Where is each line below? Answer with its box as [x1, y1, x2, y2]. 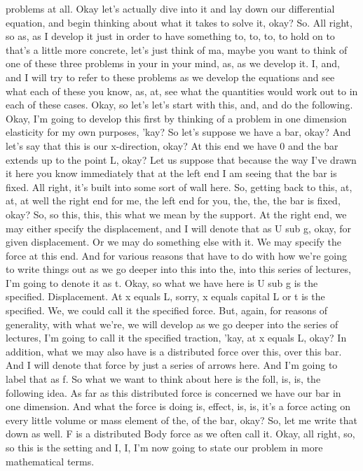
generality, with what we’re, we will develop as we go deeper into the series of [6, 316, 338, 331]
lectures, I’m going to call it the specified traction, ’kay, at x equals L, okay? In [6, 330, 347, 345]
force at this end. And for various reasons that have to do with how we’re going [6, 248, 347, 262]
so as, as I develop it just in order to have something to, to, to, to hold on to [6, 29, 335, 43]
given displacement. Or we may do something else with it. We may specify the [6, 234, 342, 249]
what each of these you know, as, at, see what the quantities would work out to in [6, 83, 358, 98]
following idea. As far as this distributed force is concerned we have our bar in [6, 385, 341, 400]
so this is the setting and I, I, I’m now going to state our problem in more [6, 440, 323, 454]
